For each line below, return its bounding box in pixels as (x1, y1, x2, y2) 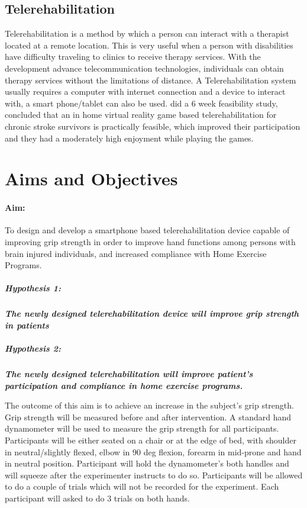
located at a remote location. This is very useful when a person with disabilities (5, 38, 293, 51)
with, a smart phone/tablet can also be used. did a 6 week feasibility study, (5, 97, 278, 109)
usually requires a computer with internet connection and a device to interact (5, 85, 286, 98)
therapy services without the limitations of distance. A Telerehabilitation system (5, 73, 296, 86)
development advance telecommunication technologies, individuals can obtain (5, 62, 284, 74)
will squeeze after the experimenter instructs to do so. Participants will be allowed (5, 468, 303, 481)
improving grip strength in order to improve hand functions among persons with (5, 235, 296, 247)
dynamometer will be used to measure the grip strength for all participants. (5, 422, 279, 435)
